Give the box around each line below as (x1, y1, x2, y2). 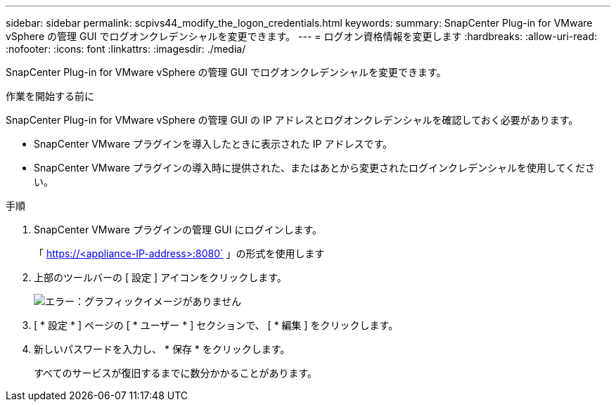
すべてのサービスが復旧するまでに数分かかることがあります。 (34, 367, 318, 379)
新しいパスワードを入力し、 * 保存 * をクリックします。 (34, 343, 290, 355)
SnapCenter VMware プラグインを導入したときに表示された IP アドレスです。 (34, 138, 393, 150)
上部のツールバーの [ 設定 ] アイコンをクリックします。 (34, 271, 287, 283)
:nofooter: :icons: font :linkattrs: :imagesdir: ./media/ (6, 43, 246, 55)
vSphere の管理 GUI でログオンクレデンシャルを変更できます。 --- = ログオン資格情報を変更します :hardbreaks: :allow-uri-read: (6, 30, 598, 42)
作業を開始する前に (6, 90, 94, 102)
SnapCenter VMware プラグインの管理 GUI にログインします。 (34, 224, 323, 235)
